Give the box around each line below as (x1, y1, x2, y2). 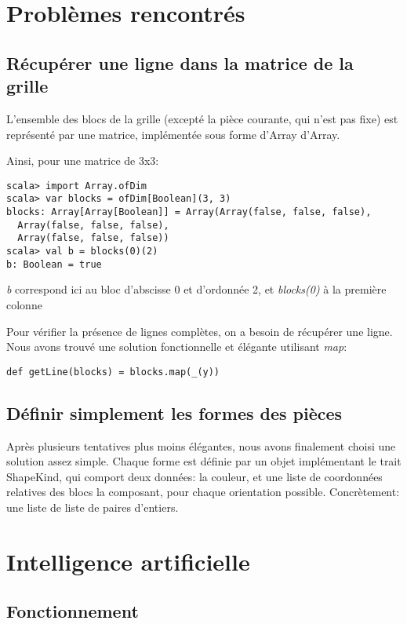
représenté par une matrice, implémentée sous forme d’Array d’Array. (6, 126, 340, 142)
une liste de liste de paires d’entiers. (6, 498, 179, 515)
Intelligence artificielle (6, 545, 250, 577)
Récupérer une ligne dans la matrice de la (6, 50, 354, 75)
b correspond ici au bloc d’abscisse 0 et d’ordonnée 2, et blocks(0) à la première (6, 281, 387, 297)
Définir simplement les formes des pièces (6, 400, 343, 425)
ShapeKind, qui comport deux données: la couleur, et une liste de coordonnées (6, 468, 383, 484)
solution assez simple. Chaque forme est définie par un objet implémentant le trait (6, 453, 402, 469)
